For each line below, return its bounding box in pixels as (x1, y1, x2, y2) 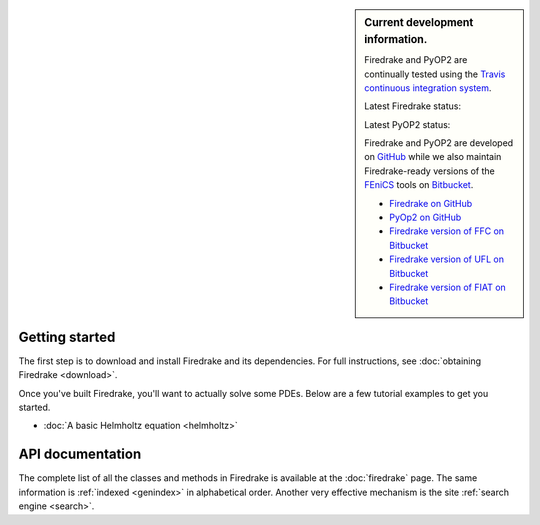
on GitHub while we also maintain (364, 151, 502, 163)
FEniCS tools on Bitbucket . (364, 179, 474, 191)
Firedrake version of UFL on (389, 253, 505, 265)
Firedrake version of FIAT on (389, 281, 507, 293)
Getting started (18, 328, 116, 345)
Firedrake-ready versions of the (364, 165, 495, 177)
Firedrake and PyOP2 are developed (364, 137, 514, 149)
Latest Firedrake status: (364, 100, 462, 112)
